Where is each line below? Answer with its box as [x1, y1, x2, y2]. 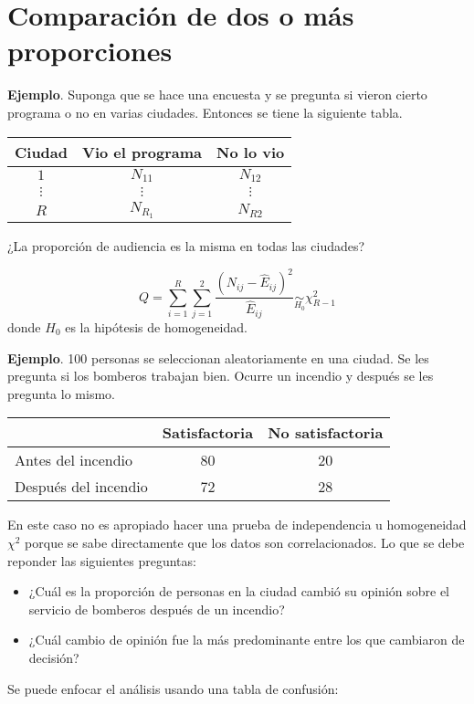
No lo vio [216, 141, 285, 163]
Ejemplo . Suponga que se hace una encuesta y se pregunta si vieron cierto [7, 85, 427, 104]
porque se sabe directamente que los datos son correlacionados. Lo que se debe [25, 532, 465, 552]
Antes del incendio [15, 449, 132, 471]
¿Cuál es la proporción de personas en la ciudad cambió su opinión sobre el [28, 582, 450, 601]
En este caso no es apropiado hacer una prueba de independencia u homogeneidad [7, 515, 467, 534]
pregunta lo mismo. [7, 384, 115, 403]
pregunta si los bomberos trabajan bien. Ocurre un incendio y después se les [7, 366, 434, 385]
